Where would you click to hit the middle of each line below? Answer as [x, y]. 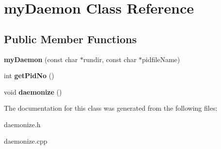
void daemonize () [33, 91]
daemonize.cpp [26, 141]
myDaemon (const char [41, 59]
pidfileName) [161, 59]
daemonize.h [22, 124]
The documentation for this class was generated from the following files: [111, 108]
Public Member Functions [70, 39]
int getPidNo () [29, 75]
